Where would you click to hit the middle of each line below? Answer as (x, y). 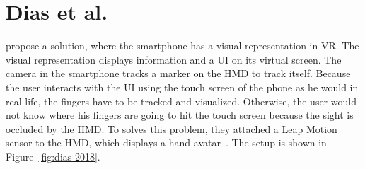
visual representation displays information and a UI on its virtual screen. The (174, 59)
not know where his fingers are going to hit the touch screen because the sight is (180, 115)
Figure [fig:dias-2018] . (53, 156)
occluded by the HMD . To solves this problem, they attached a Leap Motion (172, 128)
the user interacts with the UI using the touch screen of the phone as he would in (182, 87)
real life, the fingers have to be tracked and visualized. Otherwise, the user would (181, 101)
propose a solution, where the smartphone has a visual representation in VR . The (182, 46)
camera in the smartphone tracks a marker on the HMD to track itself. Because (178, 73)
